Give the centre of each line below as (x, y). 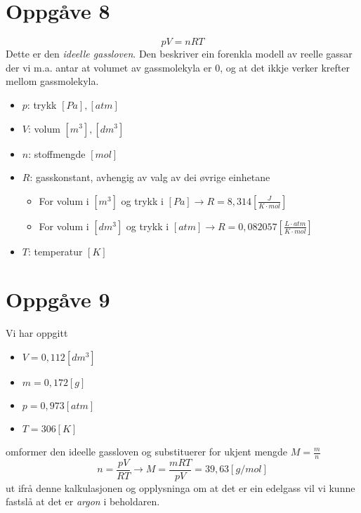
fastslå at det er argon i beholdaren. (83, 501)
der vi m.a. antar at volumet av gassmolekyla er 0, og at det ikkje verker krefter (178, 67)
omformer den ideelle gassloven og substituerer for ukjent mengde (147, 451)
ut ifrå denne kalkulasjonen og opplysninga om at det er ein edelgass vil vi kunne (180, 487)
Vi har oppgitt (37, 333)
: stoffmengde (57, 153)
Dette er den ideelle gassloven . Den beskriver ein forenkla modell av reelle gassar (179, 54)
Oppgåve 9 (58, 299)
